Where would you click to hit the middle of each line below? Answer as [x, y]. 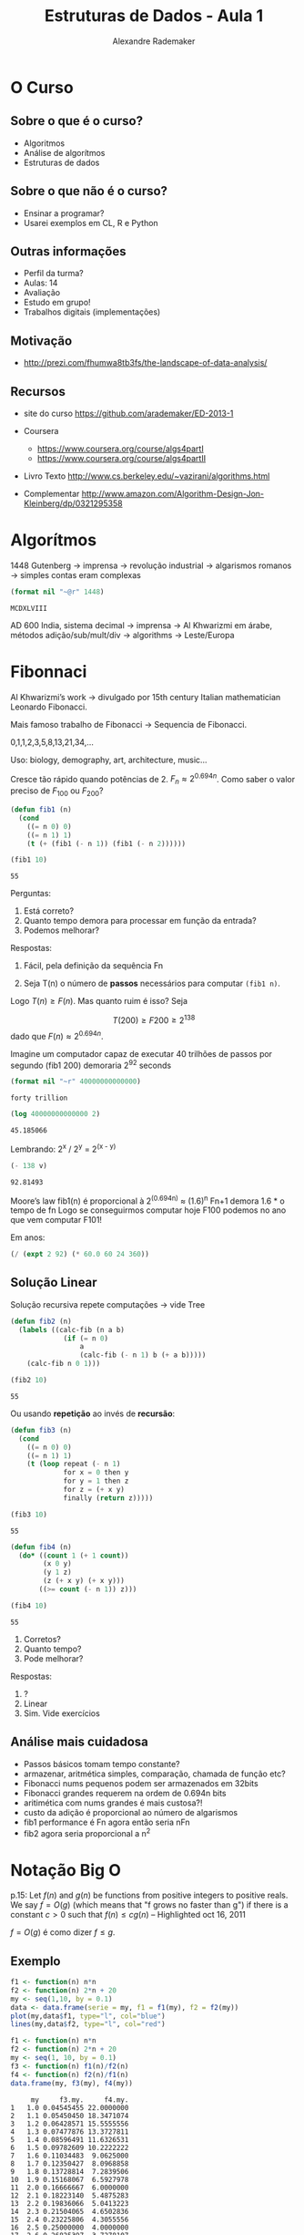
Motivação [41, 341]
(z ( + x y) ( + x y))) [84, 1581]
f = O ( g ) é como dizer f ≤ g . [63, 1932]
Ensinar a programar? [64, 213]
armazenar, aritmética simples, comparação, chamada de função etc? [154, 1774]
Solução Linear [54, 1283]
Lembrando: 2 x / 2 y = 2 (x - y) [63, 1148]
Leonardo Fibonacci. [49, 707]
